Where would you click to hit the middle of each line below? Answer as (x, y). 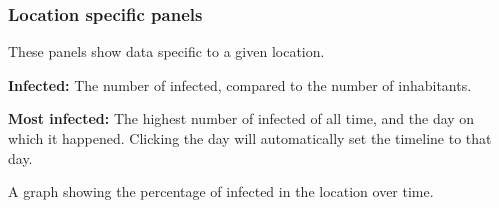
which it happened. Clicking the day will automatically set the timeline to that (250, 138)
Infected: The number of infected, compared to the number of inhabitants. (240, 84)
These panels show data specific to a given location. (166, 51)
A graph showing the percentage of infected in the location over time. (221, 191)
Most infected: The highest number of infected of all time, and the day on (241, 118)
